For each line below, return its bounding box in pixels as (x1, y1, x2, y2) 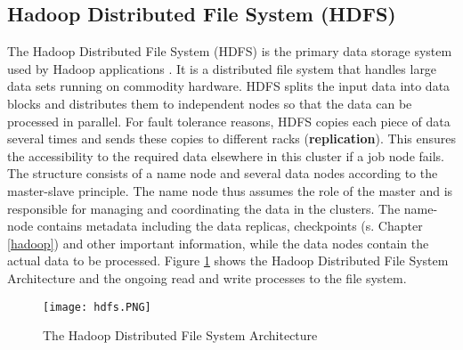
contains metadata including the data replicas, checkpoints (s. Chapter (37, 216, 423, 235)
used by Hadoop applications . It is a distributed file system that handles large (7, 59, 437, 77)
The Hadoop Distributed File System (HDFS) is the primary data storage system (7, 42, 452, 61)
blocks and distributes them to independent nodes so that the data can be (7, 94, 412, 112)
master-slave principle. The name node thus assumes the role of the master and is (7, 181, 453, 199)
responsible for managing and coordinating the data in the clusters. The (7, 199, 401, 217)
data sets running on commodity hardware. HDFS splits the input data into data (7, 77, 451, 95)
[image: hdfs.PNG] (43, 300, 151, 313)
